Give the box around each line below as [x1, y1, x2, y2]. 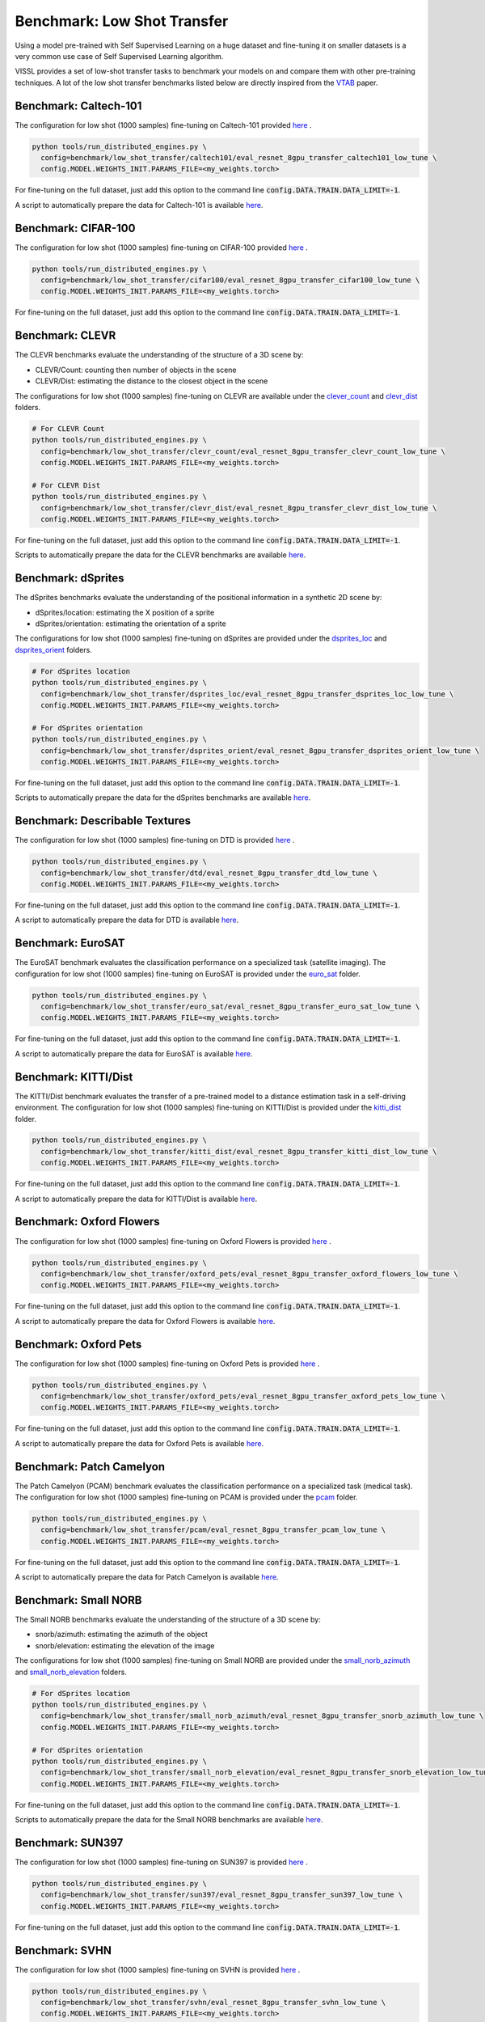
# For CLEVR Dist [32, 480, 101, 489]
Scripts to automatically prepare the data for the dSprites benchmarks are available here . [15, 793, 311, 802]
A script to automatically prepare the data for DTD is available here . [15, 915, 239, 925]
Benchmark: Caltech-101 [15, 99, 142, 112]
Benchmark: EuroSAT [15, 937, 125, 950]
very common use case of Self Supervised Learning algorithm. [15, 51, 224, 61]
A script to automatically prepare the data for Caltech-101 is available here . [15, 200, 264, 209]
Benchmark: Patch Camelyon [15, 1460, 166, 1474]
